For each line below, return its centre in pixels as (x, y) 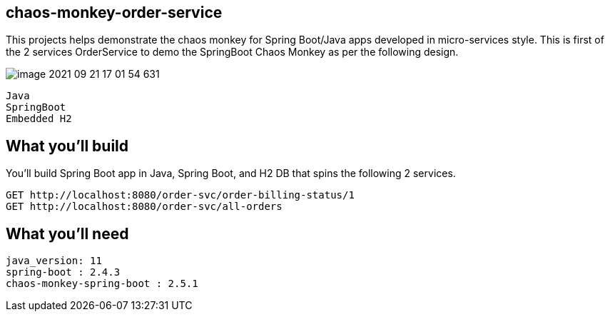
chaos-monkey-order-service (114, 12)
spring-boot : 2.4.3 (63, 272)
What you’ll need (67, 233)
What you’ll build (67, 146)
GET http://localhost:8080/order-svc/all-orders (144, 207)
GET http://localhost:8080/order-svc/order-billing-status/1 (180, 195)
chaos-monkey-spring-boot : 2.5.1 (102, 284)
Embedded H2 (39, 119)
